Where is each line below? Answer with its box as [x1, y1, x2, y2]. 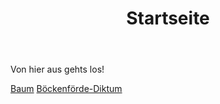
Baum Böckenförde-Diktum [10, 83, 123, 95]
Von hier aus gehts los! [10, 63, 105, 76]
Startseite [126, 7, 210, 30]
